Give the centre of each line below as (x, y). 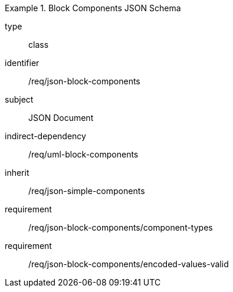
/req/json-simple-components (87, 191)
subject (19, 99)
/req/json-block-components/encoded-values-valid (129, 264)
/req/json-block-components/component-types (121, 227)
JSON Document (61, 118)
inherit (17, 173)
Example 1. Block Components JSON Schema (93, 8)
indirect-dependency (45, 136)
